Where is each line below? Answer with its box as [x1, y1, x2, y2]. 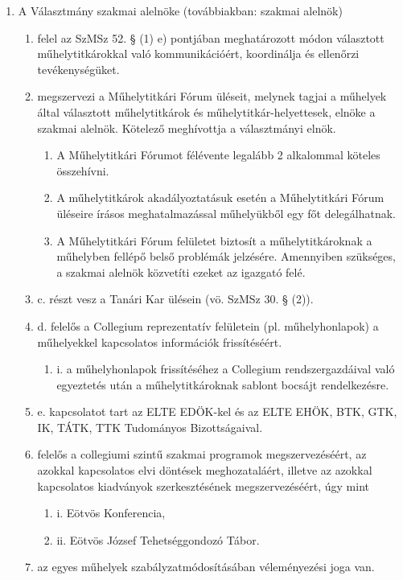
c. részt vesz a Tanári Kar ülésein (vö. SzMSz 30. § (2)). [37, 290, 314, 307]
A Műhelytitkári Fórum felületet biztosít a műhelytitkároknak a [56, 232, 372, 249]
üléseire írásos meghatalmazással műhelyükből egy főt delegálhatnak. [56, 204, 397, 221]
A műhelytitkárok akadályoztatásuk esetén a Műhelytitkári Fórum [56, 189, 384, 206]
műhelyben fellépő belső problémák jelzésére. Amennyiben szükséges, [56, 248, 396, 265]
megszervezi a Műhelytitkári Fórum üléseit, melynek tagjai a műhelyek [37, 88, 387, 105]
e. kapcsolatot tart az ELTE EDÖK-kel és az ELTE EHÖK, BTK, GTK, [37, 403, 397, 420]
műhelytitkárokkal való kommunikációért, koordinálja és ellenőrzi [37, 45, 360, 62]
